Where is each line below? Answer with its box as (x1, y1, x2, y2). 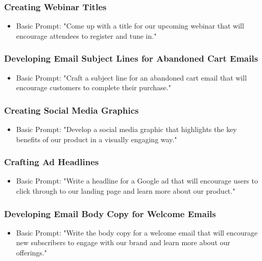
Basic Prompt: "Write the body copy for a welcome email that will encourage (16, 227, 258, 238)
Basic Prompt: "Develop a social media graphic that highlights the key (16, 124, 237, 135)
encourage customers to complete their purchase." (16, 82, 171, 93)
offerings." (16, 247, 47, 258)
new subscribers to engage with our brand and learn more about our (16, 237, 230, 248)
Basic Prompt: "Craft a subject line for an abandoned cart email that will (16, 72, 247, 83)
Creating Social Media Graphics (4, 103, 139, 116)
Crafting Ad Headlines (4, 155, 99, 168)
